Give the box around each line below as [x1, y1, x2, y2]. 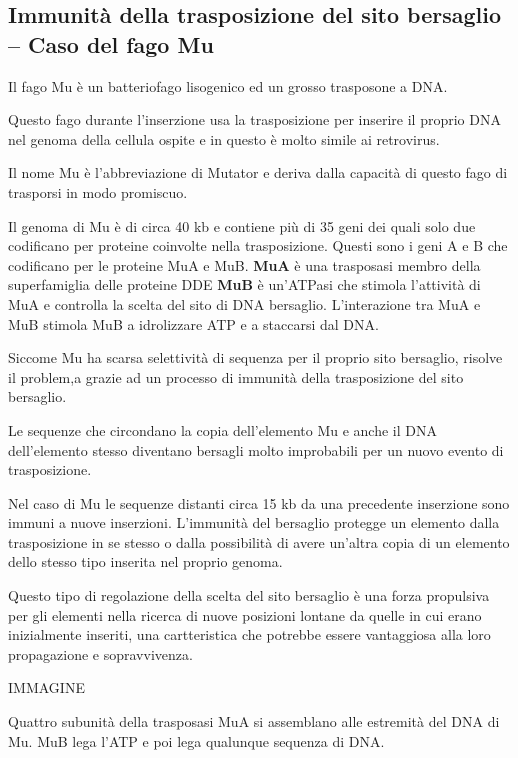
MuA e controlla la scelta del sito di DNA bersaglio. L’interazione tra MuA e [8, 293, 481, 314]
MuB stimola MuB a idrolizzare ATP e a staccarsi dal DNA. [8, 313, 379, 334]
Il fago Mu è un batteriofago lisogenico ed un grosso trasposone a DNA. [8, 75, 448, 96]
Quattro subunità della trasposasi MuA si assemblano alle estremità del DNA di [8, 711, 500, 732]
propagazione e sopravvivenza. [8, 643, 193, 664]
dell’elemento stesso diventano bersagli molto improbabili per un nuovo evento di [8, 439, 504, 460]
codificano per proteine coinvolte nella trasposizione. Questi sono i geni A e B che [8, 235, 508, 256]
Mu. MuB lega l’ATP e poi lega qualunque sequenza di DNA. [8, 730, 385, 751]
